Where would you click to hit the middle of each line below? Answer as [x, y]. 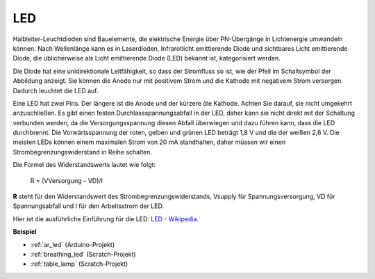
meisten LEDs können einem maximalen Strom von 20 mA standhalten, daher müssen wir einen [149, 142]
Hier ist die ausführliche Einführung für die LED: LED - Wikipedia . [106, 218]
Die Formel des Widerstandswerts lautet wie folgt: [84, 165]
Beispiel [25, 232]
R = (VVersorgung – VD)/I [67, 180]
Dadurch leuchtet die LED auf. [56, 90]
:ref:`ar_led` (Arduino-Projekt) [72, 244]
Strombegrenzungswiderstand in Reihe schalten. [83, 152]
